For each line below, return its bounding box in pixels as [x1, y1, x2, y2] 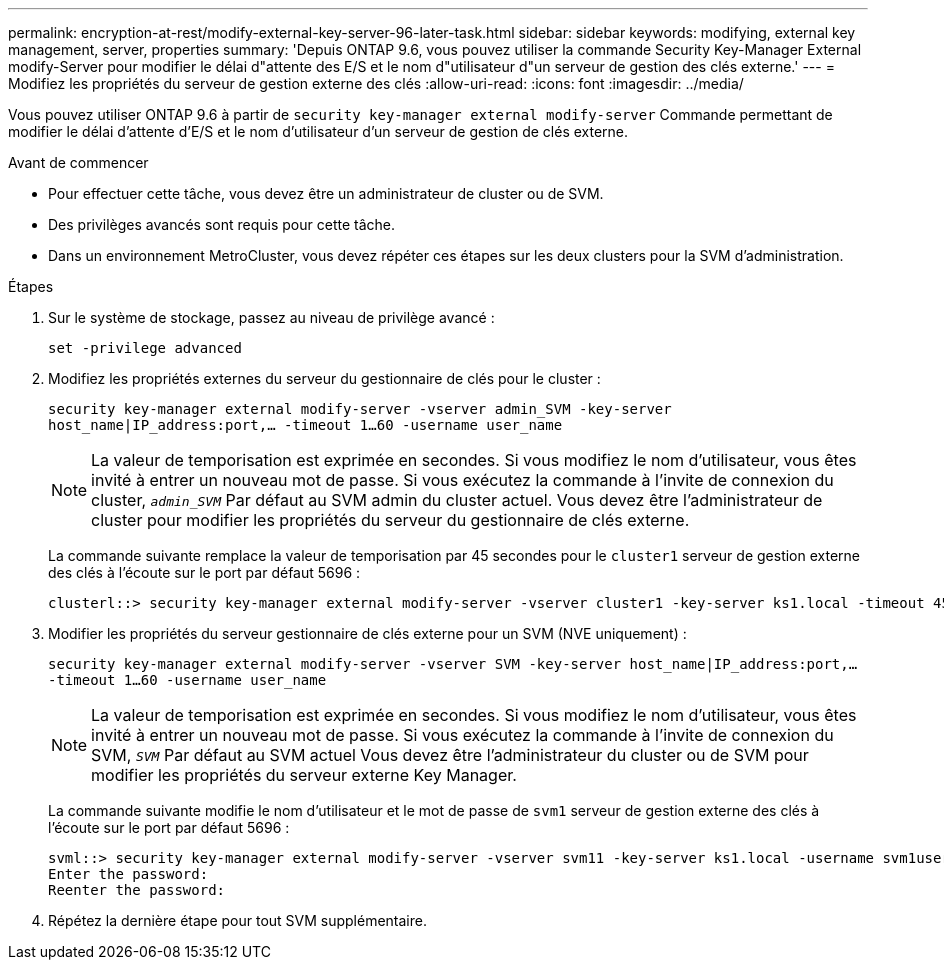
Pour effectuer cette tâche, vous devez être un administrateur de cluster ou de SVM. [48, 185, 604, 202]
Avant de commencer [8, 154, 149, 171]
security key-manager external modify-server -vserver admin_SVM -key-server [48, 401, 672, 417]
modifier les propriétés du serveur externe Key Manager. [91, 765, 517, 785]
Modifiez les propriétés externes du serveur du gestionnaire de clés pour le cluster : [48, 370, 601, 387]
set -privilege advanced [48, 340, 242, 356]
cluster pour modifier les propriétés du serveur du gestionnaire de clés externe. [91, 510, 690, 530]
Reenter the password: [48, 882, 226, 898]
